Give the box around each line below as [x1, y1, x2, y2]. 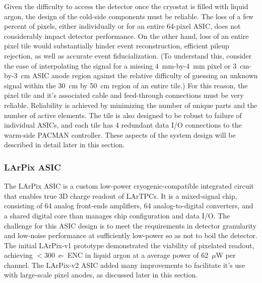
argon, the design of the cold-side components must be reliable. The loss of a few [4, 11, 253, 21]
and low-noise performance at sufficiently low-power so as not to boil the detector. [4, 230, 257, 241]
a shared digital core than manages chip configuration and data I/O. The [4, 210, 230, 220]
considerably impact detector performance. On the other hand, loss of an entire [4, 30, 249, 41]
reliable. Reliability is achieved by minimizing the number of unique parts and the [4, 99, 257, 110]
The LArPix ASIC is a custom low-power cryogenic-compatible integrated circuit [4, 181, 254, 191]
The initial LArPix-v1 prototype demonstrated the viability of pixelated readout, [4, 240, 254, 250]
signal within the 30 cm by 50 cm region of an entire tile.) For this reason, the [4, 80, 248, 90]
